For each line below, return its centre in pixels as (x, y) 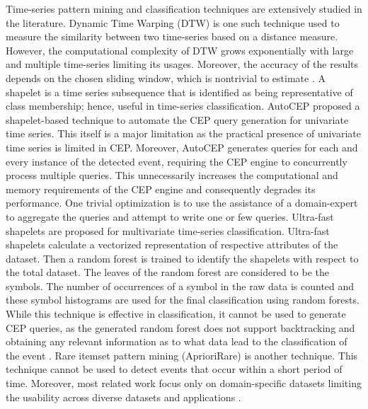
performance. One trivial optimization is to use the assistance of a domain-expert (182, 203)
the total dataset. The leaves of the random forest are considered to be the (167, 272)
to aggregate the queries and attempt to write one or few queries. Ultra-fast (170, 216)
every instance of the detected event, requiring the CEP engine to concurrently (177, 161)
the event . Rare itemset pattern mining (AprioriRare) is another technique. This (182, 355)
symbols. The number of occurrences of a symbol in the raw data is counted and (180, 286)
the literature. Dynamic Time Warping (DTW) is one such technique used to (173, 22)
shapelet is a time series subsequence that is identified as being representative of (179, 92)
